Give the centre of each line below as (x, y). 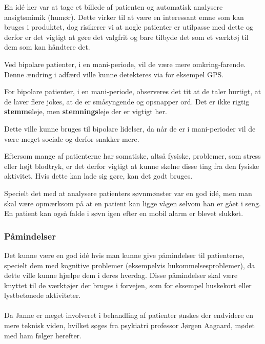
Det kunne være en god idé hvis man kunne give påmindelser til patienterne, (125, 255)
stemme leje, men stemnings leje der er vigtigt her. (86, 111)
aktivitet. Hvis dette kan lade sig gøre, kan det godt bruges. (98, 176)
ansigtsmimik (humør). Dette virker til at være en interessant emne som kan (124, 17)
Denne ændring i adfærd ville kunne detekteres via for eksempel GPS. (114, 74)
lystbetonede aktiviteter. (43, 295)
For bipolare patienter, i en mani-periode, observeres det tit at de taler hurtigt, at (133, 91)
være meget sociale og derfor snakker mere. (72, 138)
